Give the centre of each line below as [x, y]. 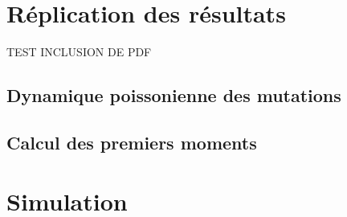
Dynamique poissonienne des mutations [174, 95]
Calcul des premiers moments [132, 142]
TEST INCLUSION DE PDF [79, 52]
